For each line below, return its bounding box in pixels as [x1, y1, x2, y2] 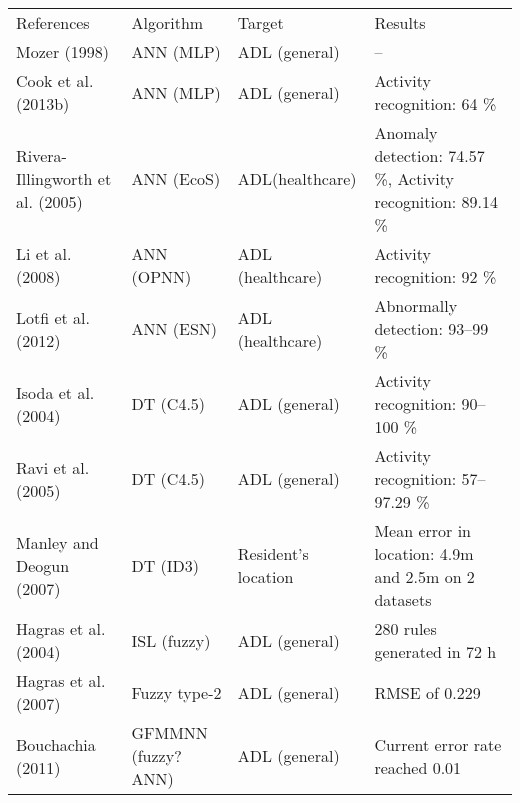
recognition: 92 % [374, 265, 497, 288]
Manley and [16, 530, 99, 554]
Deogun [16, 553, 70, 577]
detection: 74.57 [374, 144, 485, 167]
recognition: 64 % [374, 92, 497, 115]
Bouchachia [16, 732, 96, 756]
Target [237, 11, 284, 34]
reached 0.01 [374, 755, 462, 779]
